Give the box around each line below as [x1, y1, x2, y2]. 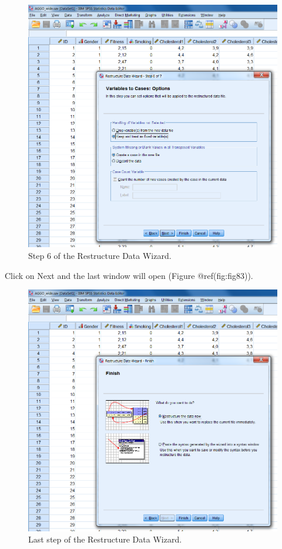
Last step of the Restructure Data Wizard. [28, 533, 182, 545]
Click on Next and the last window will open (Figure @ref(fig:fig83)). [5, 269, 253, 281]
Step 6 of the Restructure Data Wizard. [28, 249, 172, 261]
